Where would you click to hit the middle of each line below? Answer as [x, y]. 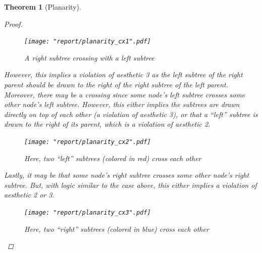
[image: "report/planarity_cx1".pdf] [88, 42]
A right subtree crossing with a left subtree [89, 57]
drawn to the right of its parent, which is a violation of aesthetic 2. [107, 124]
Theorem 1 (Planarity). [43, 7]
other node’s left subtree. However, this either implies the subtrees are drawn [122, 104]
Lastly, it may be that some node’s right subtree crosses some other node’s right [127, 175]
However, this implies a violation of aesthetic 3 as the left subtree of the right [123, 74]
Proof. [13, 23]
